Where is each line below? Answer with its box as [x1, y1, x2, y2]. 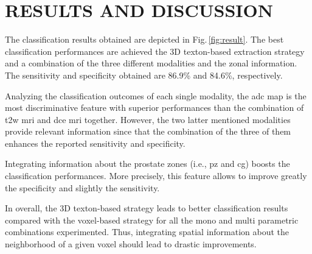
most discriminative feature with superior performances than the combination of [5, 101, 304, 114]
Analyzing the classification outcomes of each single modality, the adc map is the [5, 89, 307, 102]
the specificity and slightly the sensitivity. [5, 181, 160, 194]
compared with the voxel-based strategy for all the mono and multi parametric [5, 213, 299, 226]
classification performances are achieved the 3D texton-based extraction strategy [5, 44, 305, 57]
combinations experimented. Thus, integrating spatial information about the [5, 225, 289, 238]
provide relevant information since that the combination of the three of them [5, 125, 291, 138]
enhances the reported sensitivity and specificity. [5, 136, 185, 149]
